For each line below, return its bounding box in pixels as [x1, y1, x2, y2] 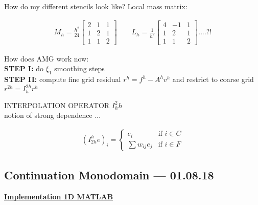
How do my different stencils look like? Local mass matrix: [4, 1, 187, 11]
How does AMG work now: [4, 53, 89, 64]
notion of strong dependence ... [4, 110, 101, 120]
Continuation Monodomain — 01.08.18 [4, 167, 214, 183]
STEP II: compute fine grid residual [4, 74, 121, 85]
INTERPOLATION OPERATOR [4, 99, 110, 110]
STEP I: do [4, 63, 44, 74]
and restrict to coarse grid [172, 74, 254, 85]
